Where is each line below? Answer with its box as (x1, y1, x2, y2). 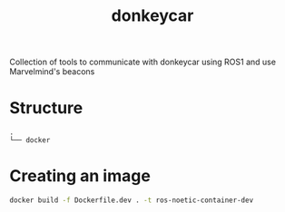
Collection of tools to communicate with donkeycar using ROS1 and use (9, 56, 277, 68)
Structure (9, 98, 84, 119)
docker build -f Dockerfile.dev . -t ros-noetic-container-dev (9, 196, 254, 205)
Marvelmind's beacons (9, 66, 95, 77)
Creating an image (9, 166, 152, 187)
